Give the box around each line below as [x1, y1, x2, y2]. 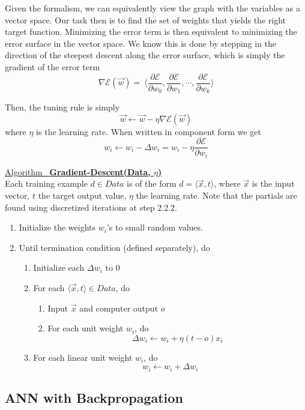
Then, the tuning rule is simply [5, 101, 120, 113]
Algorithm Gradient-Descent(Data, [5, 165, 151, 178]
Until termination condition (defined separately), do [19, 241, 210, 253]
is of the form [127, 177, 177, 190]
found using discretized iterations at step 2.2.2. [5, 200, 178, 213]
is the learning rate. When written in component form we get [36, 125, 261, 137]
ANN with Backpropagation [5, 388, 183, 407]
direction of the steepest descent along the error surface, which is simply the [5, 49, 285, 61]
